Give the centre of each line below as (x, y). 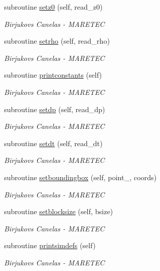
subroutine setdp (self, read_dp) (55, 109)
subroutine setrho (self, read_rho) (57, 41)
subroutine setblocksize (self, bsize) (59, 211)
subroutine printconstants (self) (53, 75)
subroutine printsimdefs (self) (50, 245)
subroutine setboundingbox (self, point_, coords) (81, 177)
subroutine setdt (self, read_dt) (54, 143)
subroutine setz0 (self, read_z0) (53, 7)
